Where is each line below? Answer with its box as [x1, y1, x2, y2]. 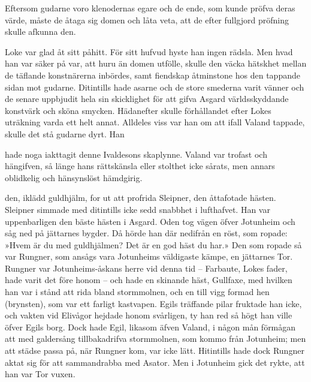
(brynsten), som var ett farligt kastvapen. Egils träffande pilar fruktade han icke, [5, 297, 302, 309]
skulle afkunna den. [5, 25, 76, 38]
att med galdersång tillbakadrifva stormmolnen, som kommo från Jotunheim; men [5, 332, 306, 345]
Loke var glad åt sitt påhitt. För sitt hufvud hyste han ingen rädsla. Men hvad [5, 45, 293, 58]
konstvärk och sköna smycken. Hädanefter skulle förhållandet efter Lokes [5, 104, 271, 116]
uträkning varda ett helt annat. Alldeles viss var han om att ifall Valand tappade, [5, 116, 305, 128]
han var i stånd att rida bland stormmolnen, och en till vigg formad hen [5, 285, 270, 298]
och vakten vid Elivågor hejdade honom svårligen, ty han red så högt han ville [5, 309, 292, 321]
